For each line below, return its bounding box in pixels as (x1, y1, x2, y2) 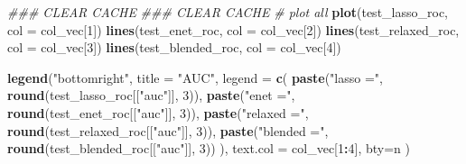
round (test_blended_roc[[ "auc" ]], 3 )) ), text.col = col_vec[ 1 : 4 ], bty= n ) (7, 139, 410, 158)
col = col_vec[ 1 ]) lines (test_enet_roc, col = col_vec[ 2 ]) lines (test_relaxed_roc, (7, 20, 460, 39)
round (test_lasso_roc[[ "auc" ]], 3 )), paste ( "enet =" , (7, 86, 295, 105)
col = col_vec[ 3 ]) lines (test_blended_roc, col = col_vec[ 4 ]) (7, 38, 341, 57)
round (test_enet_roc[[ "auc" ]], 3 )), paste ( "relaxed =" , (7, 103, 309, 122)
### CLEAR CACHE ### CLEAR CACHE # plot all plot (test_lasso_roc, (7, 3, 448, 21)
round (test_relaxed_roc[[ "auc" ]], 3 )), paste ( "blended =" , (7, 121, 329, 140)
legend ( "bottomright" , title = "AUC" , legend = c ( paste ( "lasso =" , (7, 68, 383, 87)
